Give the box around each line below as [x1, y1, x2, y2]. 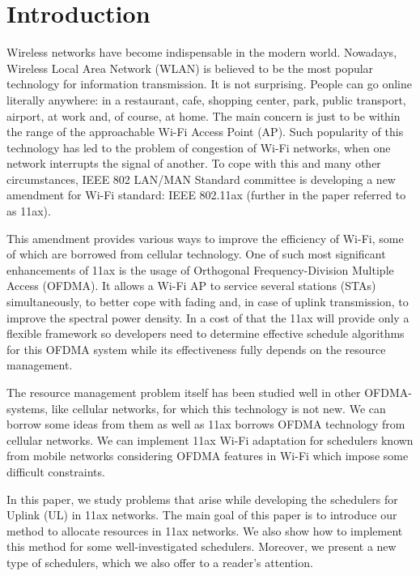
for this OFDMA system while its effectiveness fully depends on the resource [6, 340, 386, 357]
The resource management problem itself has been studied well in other [6, 384, 361, 400]
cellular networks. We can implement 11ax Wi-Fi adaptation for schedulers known [6, 431, 414, 448]
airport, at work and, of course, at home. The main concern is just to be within [6, 107, 401, 124]
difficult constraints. [6, 463, 105, 480]
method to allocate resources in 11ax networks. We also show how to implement [6, 522, 403, 539]
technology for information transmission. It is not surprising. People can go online [6, 75, 413, 92]
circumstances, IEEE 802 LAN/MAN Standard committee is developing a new [6, 170, 396, 187]
